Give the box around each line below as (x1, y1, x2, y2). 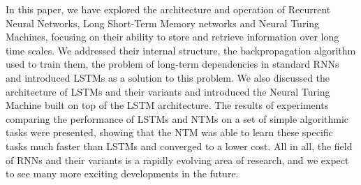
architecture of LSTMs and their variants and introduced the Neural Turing (6, 84, 330, 98)
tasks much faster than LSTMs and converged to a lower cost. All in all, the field (6, 138, 353, 153)
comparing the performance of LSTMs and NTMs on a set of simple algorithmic (6, 111, 349, 126)
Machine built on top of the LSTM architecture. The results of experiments (6, 98, 329, 112)
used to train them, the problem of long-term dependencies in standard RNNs (6, 57, 339, 71)
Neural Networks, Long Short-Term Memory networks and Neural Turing (6, 15, 320, 30)
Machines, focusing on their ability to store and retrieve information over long (6, 29, 339, 44)
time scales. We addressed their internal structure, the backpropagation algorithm (6, 43, 356, 57)
